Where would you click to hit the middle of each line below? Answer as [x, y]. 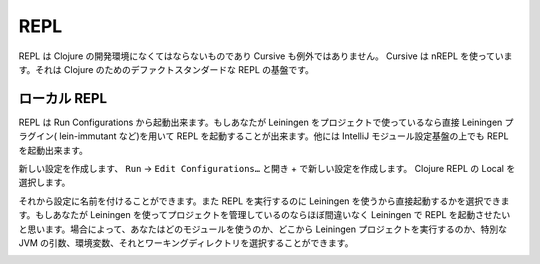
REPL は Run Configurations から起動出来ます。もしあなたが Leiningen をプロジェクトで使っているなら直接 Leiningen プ [266, 122]
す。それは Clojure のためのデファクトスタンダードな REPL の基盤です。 [166, 69]
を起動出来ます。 [53, 150]
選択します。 [44, 182]
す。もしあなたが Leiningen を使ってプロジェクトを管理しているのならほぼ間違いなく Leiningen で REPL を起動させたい [264, 215]
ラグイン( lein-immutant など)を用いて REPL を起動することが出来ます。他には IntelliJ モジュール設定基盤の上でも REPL [263, 136]
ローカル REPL [63, 98]
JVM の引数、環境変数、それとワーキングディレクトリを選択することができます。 [186, 242]
